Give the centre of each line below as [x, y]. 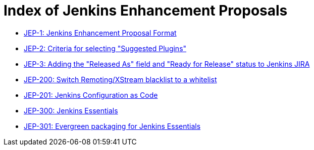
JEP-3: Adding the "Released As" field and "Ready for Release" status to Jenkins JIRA [167, 64]
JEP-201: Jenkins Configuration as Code [91, 95]
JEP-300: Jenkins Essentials [71, 110]
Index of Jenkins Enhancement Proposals [146, 11]
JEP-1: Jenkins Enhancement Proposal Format [100, 33]
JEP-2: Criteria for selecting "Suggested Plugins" [105, 48]
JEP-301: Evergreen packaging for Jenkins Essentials [112, 126]
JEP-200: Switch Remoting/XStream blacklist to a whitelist [120, 79]
